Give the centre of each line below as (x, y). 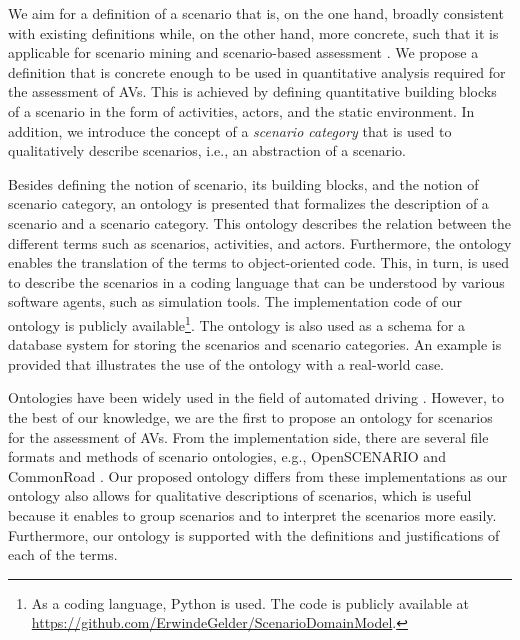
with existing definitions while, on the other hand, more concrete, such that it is (253, 32)
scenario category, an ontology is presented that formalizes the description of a (248, 203)
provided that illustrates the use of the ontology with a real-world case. (226, 363)
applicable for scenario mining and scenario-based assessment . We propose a (243, 52)
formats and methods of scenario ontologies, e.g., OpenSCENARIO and (227, 456)
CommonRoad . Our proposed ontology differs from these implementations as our (258, 475)
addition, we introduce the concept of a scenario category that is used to (230, 130)
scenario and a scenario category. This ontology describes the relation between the (259, 222)
